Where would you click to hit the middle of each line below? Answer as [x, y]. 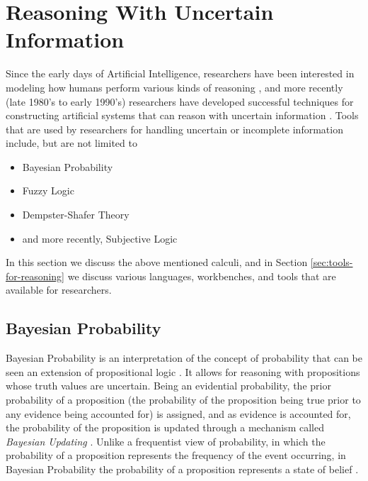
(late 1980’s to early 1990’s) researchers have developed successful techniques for [180, 101]
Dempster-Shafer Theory [76, 215]
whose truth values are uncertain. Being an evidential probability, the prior [168, 386]
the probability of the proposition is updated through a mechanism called [165, 427]
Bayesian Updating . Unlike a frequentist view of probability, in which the [166, 441]
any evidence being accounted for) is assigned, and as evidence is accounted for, [178, 413]
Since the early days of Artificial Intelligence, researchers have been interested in [180, 73]
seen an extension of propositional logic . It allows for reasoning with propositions [183, 371]
